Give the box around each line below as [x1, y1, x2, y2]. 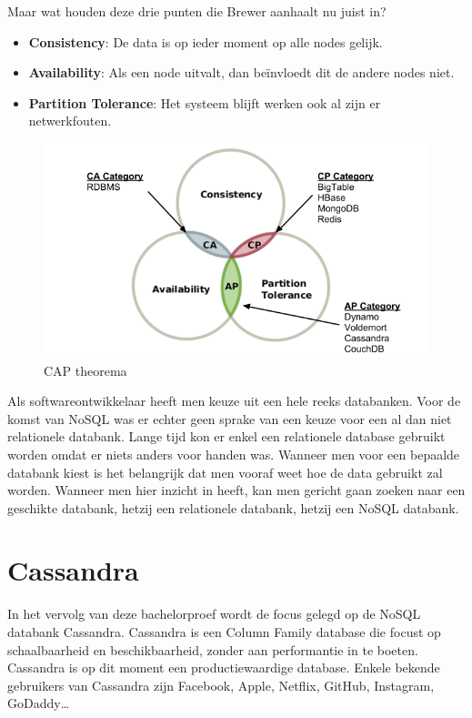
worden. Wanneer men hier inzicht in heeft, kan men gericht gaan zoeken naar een [7, 480, 466, 500]
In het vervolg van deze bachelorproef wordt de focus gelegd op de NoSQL [7, 604, 421, 623]
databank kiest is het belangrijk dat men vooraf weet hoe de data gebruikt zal [7, 462, 443, 481]
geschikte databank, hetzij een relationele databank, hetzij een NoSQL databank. [7, 498, 459, 517]
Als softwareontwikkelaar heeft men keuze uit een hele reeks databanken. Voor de [7, 391, 461, 410]
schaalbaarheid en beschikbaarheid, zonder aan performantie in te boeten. [7, 640, 418, 659]
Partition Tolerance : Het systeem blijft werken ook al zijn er [28, 93, 381, 112]
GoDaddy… [7, 693, 70, 713]
